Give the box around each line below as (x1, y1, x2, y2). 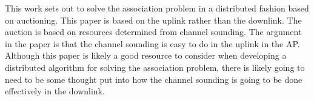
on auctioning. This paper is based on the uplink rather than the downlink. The (5, 13, 302, 26)
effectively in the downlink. (5, 85, 105, 97)
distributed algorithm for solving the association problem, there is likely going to (5, 60, 305, 73)
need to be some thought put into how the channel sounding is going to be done (5, 73, 302, 85)
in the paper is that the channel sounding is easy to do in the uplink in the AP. (5, 37, 300, 50)
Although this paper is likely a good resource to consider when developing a (5, 49, 287, 62)
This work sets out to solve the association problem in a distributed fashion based (5, 2, 309, 14)
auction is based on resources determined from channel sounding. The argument (5, 25, 302, 38)
